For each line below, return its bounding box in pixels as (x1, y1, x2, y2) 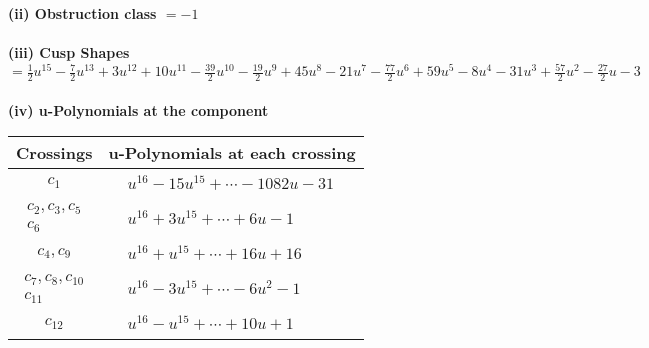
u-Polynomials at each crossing (108, 141, 356, 165)
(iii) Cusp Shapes (8, 42, 130, 63)
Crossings (16, 141, 93, 165)
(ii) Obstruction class (8, 3, 157, 23)
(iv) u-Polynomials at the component (8, 99, 269, 120)
